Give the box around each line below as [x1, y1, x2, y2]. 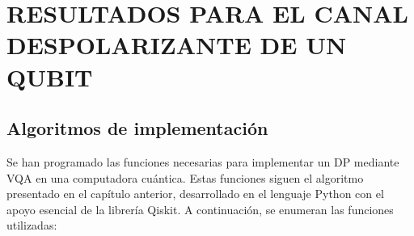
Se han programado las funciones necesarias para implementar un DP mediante [6, 153, 399, 170]
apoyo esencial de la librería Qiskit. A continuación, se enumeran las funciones [6, 200, 394, 217]
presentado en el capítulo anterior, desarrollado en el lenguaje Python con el [6, 185, 384, 202]
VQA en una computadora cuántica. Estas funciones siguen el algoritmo [6, 169, 364, 186]
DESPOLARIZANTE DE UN [6, 28, 347, 61]
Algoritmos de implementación [6, 116, 268, 141]
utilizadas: [6, 217, 57, 234]
